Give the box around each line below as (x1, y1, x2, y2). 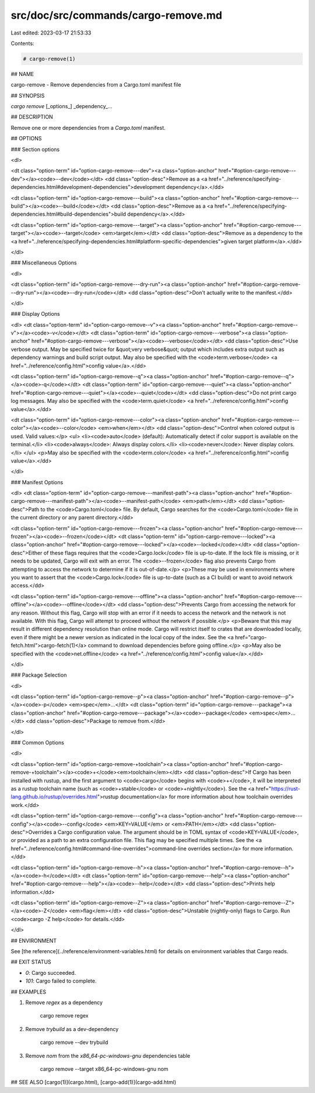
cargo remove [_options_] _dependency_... (10, 103, 113, 110)
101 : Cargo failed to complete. (25, 977, 97, 985)
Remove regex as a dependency (25, 999, 103, 1006)
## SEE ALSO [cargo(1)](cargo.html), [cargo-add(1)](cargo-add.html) (10, 1079, 176, 1086)
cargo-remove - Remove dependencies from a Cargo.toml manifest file (10, 81, 181, 88)
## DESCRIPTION (10, 113, 54, 120)
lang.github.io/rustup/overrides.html (10, 793, 97, 801)
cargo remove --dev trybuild (40, 1039, 108, 1046)
